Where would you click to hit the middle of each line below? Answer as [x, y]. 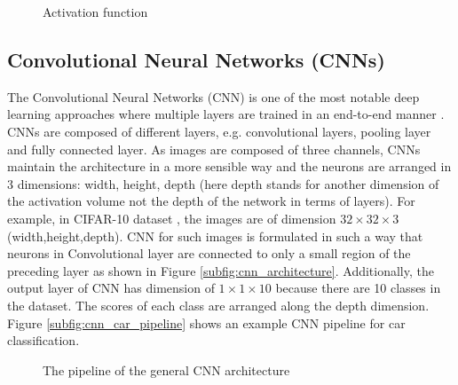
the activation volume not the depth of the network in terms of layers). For [211, 201]
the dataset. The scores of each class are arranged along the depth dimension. [218, 305]
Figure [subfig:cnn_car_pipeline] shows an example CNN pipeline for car [206, 322]
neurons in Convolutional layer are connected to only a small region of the [209, 253]
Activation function [95, 12]
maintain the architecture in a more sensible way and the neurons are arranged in [229, 166]
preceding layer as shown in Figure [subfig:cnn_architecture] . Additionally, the [221, 270]
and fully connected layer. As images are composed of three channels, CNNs [214, 149]
